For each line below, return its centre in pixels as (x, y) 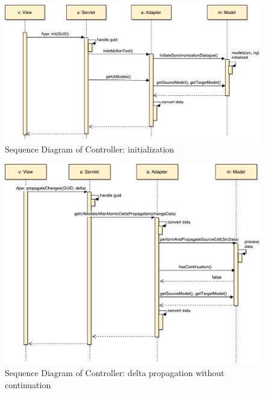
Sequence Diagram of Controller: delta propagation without (115, 373)
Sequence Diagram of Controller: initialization (90, 149)
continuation (28, 384)
